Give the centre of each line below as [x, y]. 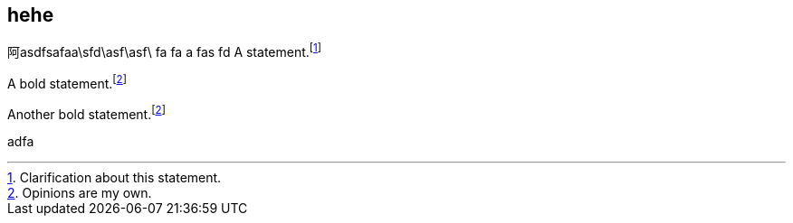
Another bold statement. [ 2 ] [86, 112]
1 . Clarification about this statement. [115, 178]
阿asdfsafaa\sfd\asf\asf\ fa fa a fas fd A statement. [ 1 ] [165, 51]
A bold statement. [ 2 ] [67, 82]
